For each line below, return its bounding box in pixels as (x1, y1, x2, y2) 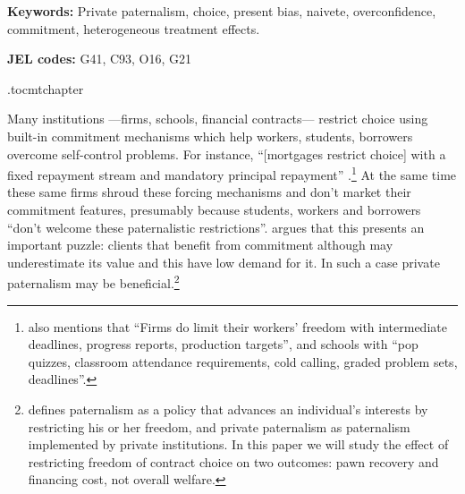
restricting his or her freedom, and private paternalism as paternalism (28, 417, 410, 436)
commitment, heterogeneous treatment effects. (7, 19, 260, 38)
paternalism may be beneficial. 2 (7, 271, 180, 293)
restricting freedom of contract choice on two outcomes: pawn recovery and (28, 452, 439, 471)
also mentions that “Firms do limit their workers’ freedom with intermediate (28, 317, 447, 336)
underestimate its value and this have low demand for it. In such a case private (7, 252, 440, 271)
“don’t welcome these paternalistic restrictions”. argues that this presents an (7, 217, 425, 236)
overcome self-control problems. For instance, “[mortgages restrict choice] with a (7, 144, 446, 163)
